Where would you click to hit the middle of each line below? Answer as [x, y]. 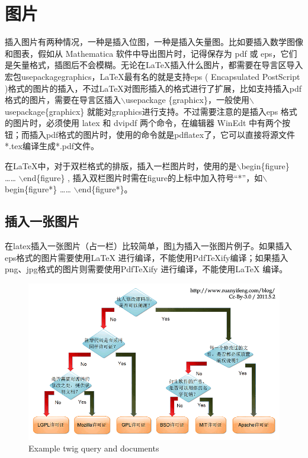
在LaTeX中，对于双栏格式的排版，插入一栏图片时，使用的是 [121, 166]
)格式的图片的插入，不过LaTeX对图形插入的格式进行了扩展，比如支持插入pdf [153, 88]
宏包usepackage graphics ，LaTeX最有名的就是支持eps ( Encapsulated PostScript [153, 76]
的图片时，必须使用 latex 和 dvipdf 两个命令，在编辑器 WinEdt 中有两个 [144, 123]
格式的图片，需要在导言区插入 [63, 100]
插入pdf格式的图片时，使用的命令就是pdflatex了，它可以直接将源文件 [162, 134]
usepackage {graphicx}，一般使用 [187, 100]
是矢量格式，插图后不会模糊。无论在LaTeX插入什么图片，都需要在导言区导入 [154, 65]
